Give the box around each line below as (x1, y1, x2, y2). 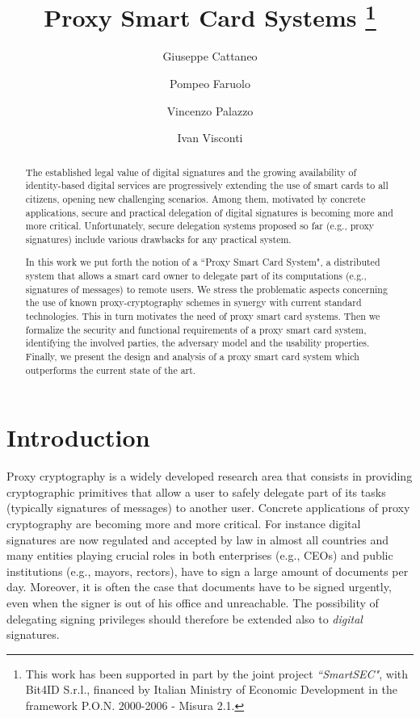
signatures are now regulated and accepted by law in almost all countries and (6, 531, 388, 548)
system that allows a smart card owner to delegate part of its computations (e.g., (25, 269, 367, 283)
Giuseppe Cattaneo (162, 48, 258, 65)
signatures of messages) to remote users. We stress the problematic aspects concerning (25, 282, 388, 296)
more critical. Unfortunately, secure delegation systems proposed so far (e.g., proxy (25, 219, 375, 233)
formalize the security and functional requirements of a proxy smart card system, (25, 322, 367, 336)
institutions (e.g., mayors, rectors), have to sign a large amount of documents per (6, 562, 409, 579)
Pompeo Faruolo (169, 75, 250, 92)
